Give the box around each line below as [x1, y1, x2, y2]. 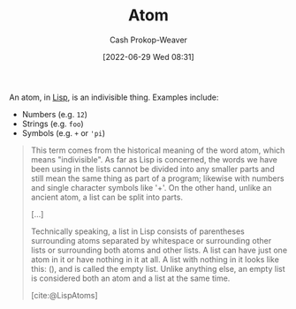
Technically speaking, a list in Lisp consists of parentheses [30, 226, 245, 237]
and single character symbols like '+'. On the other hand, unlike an [30, 182, 272, 192]
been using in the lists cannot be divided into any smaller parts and [30, 163, 276, 174]
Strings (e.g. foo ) [21, 118, 84, 129]
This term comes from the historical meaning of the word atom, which [30, 145, 285, 155]
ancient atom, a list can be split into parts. [30, 192, 184, 202]
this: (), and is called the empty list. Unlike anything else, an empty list [30, 263, 285, 274]
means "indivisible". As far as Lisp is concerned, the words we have [30, 154, 278, 164]
